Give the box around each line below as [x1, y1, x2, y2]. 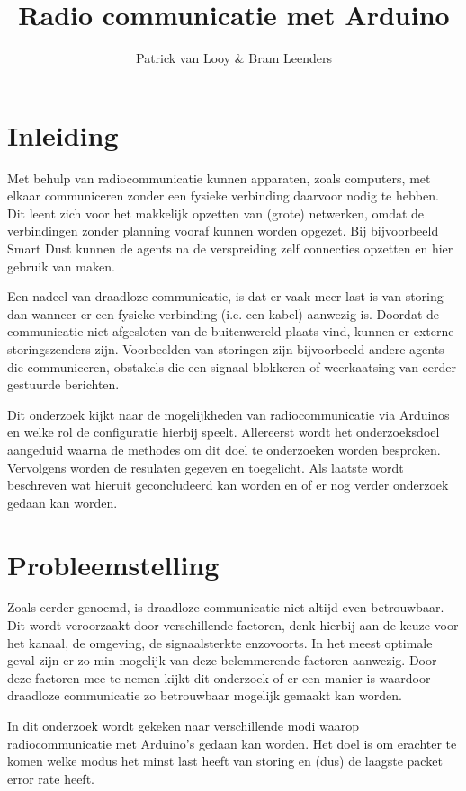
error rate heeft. [7, 769, 94, 787]
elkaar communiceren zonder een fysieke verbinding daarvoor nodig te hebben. [7, 186, 439, 205]
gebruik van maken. [7, 256, 115, 275]
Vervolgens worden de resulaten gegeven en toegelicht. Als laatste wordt [7, 458, 404, 476]
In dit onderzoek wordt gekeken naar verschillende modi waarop [7, 716, 360, 735]
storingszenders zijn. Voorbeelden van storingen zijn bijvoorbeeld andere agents [7, 340, 444, 358]
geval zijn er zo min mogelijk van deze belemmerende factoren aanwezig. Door [7, 651, 437, 670]
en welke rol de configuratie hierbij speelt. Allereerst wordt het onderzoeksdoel [7, 422, 440, 441]
